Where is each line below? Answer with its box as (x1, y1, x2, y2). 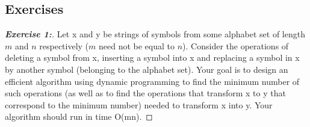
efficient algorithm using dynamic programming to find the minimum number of (5, 75, 300, 87)
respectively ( (39, 39, 89, 52)
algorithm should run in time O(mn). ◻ (5, 110, 153, 123)
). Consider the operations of (182, 39, 289, 52)
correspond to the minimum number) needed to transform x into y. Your (5, 98, 273, 111)
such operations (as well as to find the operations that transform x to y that (5, 87, 286, 99)
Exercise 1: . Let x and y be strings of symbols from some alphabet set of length (5, 28, 305, 40)
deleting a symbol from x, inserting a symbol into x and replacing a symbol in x (5, 51, 300, 64)
